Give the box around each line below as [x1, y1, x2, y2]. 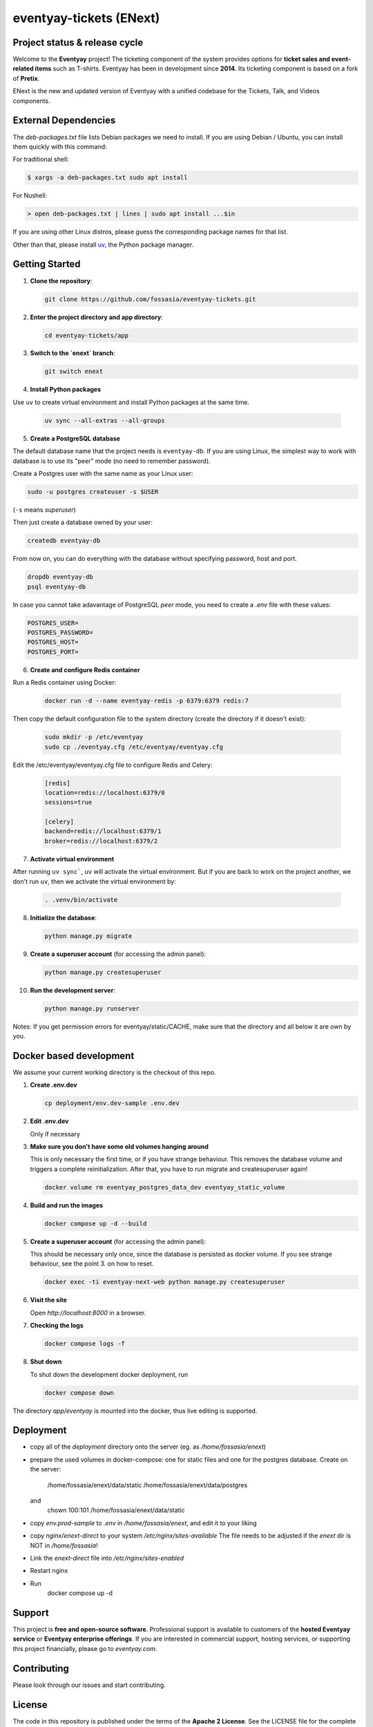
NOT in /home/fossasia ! [30, 1541, 98, 1549]
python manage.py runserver [44, 1004, 140, 1012]
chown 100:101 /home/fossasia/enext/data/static [47, 1506, 185, 1514]
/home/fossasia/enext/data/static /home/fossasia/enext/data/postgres [47, 1480, 248, 1489]
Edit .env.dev [30, 1117, 69, 1125]
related [12, 64, 34, 73]
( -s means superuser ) [12, 505, 76, 514]
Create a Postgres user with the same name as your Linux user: [12, 469, 193, 477]
